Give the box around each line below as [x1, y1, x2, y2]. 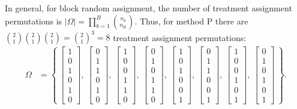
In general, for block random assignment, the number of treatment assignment [5, 2, 292, 14]
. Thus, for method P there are [134, 14, 248, 27]
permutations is [5, 14, 62, 27]
